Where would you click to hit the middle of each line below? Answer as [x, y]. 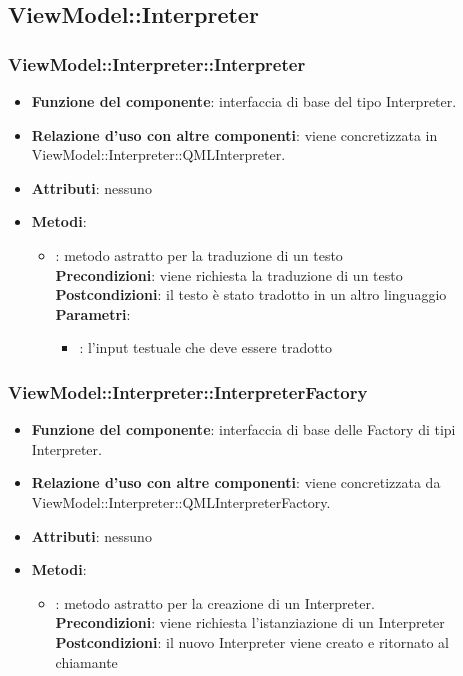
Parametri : [93, 313]
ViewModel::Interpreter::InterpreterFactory [188, 391]
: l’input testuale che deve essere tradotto [206, 347]
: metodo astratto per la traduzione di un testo [199, 254]
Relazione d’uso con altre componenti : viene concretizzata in [234, 134]
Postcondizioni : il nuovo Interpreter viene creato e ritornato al [252, 641]
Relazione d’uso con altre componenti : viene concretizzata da [236, 482]
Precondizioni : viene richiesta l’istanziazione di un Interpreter [250, 622]
